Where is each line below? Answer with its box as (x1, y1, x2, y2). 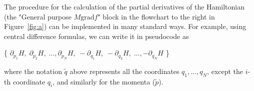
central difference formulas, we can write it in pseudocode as (4, 30, 189, 41)
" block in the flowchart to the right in (97, 11, 215, 21)
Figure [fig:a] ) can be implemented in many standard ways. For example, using (4, 21, 246, 31)
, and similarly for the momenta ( (52, 76, 155, 86)
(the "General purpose (4, 11, 72, 21)
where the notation (4, 65, 62, 76)
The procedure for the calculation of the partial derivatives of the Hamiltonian (4, 1, 244, 11)
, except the (207, 65, 243, 76)
